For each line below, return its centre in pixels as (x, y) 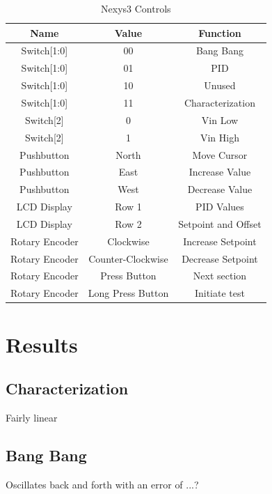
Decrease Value (220, 189)
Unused (220, 85)
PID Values (220, 207)
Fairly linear (32, 417)
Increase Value (220, 172)
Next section (220, 276)
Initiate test (219, 293)
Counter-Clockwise (128, 258)
